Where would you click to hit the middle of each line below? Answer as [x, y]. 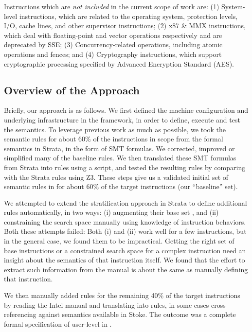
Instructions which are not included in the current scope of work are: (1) [112, 6]
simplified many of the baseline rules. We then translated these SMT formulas [120, 158]
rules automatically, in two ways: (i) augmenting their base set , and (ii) [111, 212]
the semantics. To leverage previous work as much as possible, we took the [115, 129]
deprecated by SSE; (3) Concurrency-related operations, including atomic [113, 44]
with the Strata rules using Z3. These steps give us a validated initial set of [116, 177]
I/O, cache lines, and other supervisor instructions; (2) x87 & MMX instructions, [125, 26]
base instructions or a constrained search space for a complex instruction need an [125, 250]
